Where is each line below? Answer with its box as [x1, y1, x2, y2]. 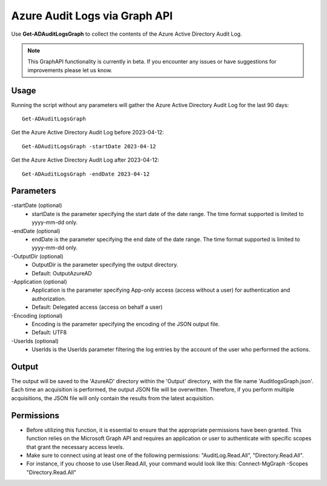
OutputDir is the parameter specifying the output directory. [31, 261, 179, 269]
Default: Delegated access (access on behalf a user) [31, 303, 163, 311]
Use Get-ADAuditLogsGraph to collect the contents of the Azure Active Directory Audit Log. [11, 30, 242, 38]
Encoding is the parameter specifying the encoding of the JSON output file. [31, 320, 220, 327]
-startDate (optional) [11, 202, 62, 209]
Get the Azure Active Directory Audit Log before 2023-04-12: [11, 129, 164, 136]
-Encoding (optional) [11, 312, 63, 319]
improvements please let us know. [27, 67, 113, 74]
